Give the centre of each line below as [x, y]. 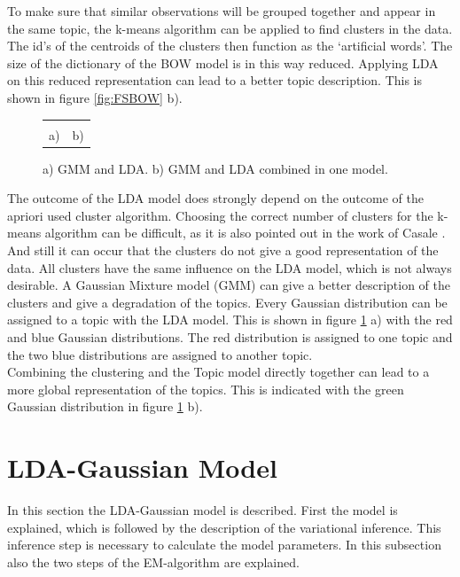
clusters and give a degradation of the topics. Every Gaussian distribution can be [227, 302]
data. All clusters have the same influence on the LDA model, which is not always [230, 267]
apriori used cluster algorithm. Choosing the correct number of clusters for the [220, 215]
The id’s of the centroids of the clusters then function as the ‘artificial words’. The [230, 46]
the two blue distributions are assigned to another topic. [160, 354]
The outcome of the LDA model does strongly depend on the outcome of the [215, 198]
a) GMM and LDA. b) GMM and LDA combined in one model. [215, 168]
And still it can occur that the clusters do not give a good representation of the [223, 250]
